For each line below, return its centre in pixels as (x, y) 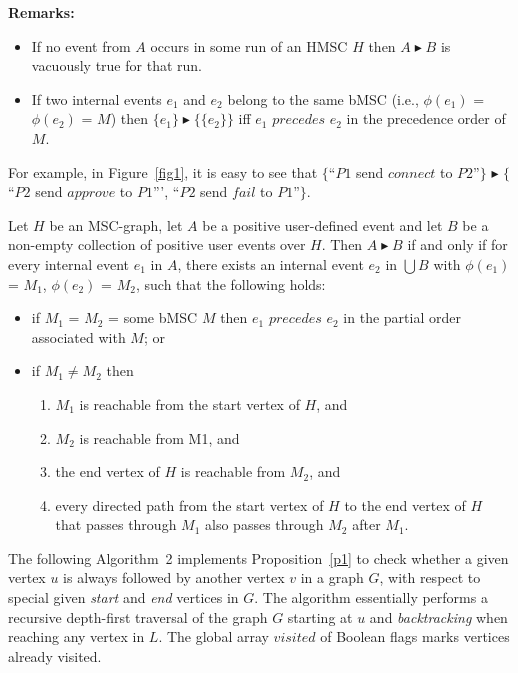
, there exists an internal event (270, 263)
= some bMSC (153, 317)
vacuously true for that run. (116, 65)
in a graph (332, 577)
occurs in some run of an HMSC (249, 45)
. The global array (213, 636)
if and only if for (457, 244)
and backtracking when (438, 616)
